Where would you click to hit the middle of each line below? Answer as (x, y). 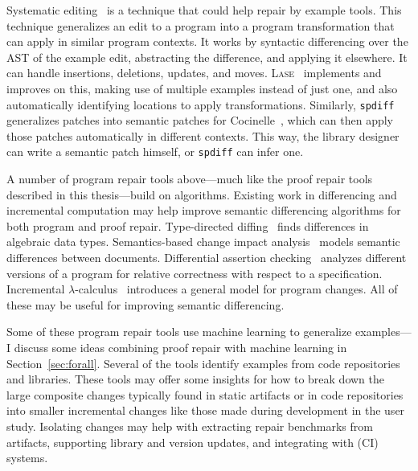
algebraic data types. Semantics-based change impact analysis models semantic (203, 242)
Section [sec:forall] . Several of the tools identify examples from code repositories (203, 363)
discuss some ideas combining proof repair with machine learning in (180, 347)
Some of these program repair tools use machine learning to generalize (179, 332)
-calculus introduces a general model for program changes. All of (236, 289)
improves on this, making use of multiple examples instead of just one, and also (202, 88)
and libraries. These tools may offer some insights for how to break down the (196, 379)
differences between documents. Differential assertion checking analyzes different (207, 258)
